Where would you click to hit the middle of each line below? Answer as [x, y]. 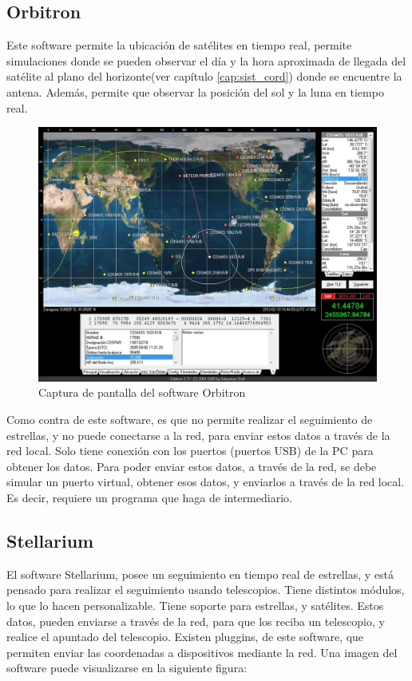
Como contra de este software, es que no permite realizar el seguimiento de [190, 419]
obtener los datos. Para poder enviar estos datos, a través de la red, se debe [192, 466]
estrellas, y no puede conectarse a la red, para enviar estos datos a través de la [198, 435]
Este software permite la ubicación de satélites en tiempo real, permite [179, 45]
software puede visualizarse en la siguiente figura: [127, 668]
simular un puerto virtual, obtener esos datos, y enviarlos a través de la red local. [206, 482]
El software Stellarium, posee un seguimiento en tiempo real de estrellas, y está [200, 574]
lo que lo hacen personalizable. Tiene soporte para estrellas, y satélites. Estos [195, 605]
